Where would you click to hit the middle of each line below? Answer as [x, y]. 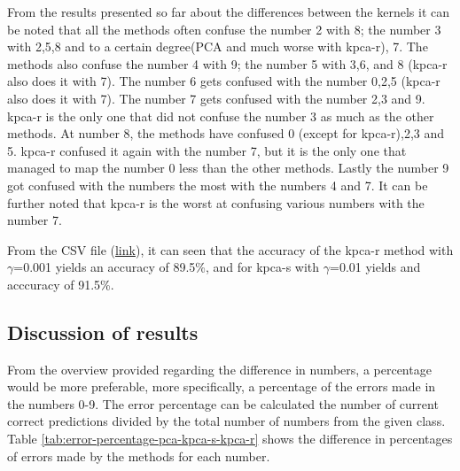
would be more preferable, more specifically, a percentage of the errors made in [222, 386]
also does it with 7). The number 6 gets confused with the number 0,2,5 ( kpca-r [224, 81]
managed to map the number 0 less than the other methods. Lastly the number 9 [228, 168]
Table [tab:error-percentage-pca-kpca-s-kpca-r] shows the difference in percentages [230, 439]
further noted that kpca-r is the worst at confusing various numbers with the [216, 202]
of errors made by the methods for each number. [139, 456]
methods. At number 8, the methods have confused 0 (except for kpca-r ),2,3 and [226, 133]
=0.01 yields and [375, 267]
